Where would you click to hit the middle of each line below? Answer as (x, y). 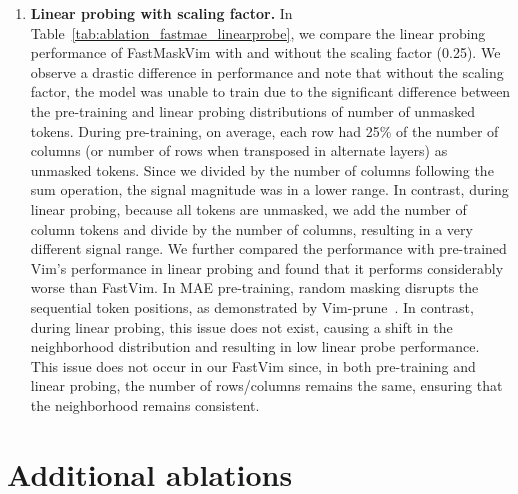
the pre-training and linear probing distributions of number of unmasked (253, 110)
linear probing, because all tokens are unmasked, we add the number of (248, 208)
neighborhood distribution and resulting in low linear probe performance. (255, 346)
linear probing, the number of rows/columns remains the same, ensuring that (266, 385)
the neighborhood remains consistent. (145, 404)
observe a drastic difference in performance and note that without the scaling (267, 71)
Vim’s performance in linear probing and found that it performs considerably (267, 267)
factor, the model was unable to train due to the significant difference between (270, 91)
